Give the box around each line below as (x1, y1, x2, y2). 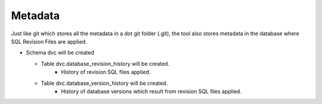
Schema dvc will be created (26, 49, 95, 56)
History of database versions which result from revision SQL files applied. (61, 87, 241, 95)
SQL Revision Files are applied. (11, 38, 87, 45)
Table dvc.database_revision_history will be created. (41, 60, 170, 67)
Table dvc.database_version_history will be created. (41, 79, 168, 87)
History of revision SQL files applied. (61, 69, 151, 76)
